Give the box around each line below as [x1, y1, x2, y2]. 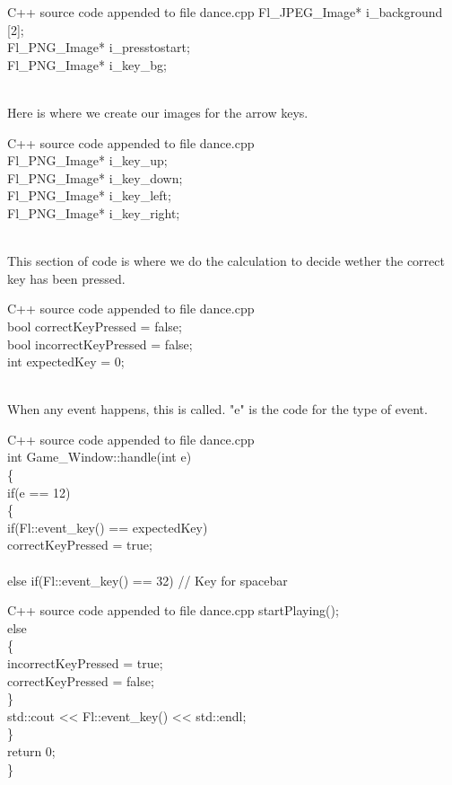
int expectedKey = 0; [7, 352, 125, 371]
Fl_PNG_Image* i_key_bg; [7, 55, 167, 74]
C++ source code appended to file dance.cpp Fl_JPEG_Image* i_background [7, 3, 443, 21]
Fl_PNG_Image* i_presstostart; [7, 38, 190, 57]
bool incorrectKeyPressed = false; [7, 334, 193, 353]
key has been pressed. [7, 269, 126, 287]
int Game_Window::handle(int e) [7, 447, 192, 466]
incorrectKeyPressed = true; [7, 654, 163, 672]
